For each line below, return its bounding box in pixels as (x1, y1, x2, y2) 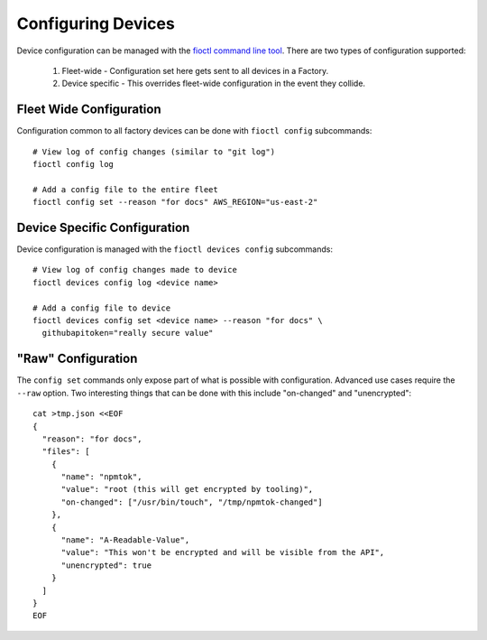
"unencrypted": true (60, 560, 152, 570)
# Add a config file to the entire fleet (32, 184, 218, 194)
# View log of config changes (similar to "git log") (32, 146, 275, 157)
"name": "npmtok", (60, 472, 142, 482)
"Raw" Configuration (16, 351, 138, 366)
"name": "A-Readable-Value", (60, 535, 190, 545)
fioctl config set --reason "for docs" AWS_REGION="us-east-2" (32, 197, 318, 208)
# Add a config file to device (32, 302, 171, 313)
